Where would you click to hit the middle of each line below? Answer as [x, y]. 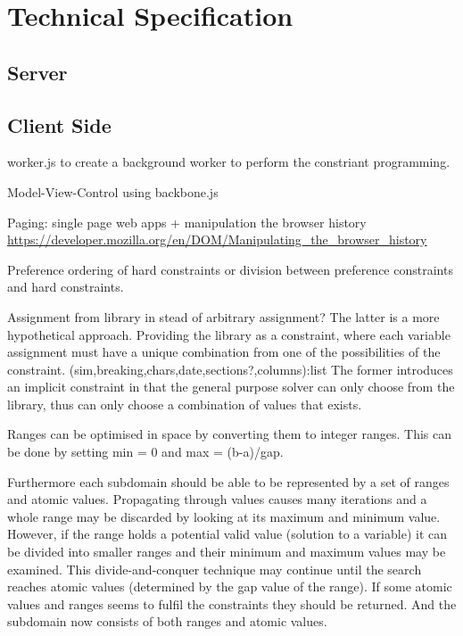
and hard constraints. [66, 287]
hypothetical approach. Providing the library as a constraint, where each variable [229, 334]
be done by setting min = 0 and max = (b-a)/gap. [145, 452]
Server [37, 72]
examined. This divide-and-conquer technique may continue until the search [215, 569]
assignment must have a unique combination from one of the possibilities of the [224, 352]
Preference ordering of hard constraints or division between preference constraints [230, 269]
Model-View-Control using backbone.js [113, 191]
